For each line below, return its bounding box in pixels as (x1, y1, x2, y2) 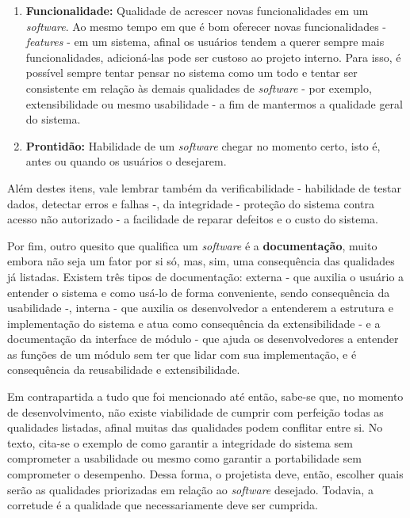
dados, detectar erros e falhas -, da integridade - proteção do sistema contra (7, 195, 374, 211)
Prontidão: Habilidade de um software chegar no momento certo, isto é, (25, 137, 381, 154)
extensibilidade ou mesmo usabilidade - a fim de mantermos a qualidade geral (25, 95, 403, 112)
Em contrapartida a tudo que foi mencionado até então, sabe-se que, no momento (7, 388, 404, 405)
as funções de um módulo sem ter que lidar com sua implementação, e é (7, 345, 357, 362)
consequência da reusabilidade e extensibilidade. (7, 361, 240, 378)
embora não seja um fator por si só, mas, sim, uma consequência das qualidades (7, 253, 395, 269)
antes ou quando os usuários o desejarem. (25, 153, 227, 169)
